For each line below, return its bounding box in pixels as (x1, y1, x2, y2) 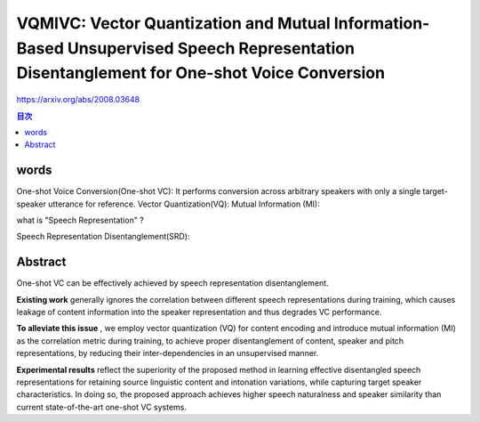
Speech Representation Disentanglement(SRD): (16, 231, 190, 242)
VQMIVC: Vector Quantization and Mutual (16, 13, 331, 33)
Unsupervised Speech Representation (67, 38, 356, 58)
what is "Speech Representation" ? (16, 215, 144, 225)
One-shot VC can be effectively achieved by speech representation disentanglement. (16, 278, 329, 288)
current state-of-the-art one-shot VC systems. (16, 402, 187, 412)
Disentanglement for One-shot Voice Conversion (16, 63, 386, 84)
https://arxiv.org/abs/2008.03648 (16, 94, 140, 105)
